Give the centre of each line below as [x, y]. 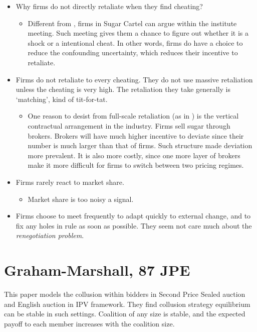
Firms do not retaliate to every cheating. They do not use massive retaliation [134, 79]
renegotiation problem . [50, 235]
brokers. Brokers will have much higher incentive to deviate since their [136, 135]
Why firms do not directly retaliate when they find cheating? [109, 6]
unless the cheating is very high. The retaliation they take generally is [123, 89]
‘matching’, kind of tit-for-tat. [62, 99]
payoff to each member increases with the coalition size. [89, 323]
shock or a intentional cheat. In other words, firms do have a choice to [135, 42]
